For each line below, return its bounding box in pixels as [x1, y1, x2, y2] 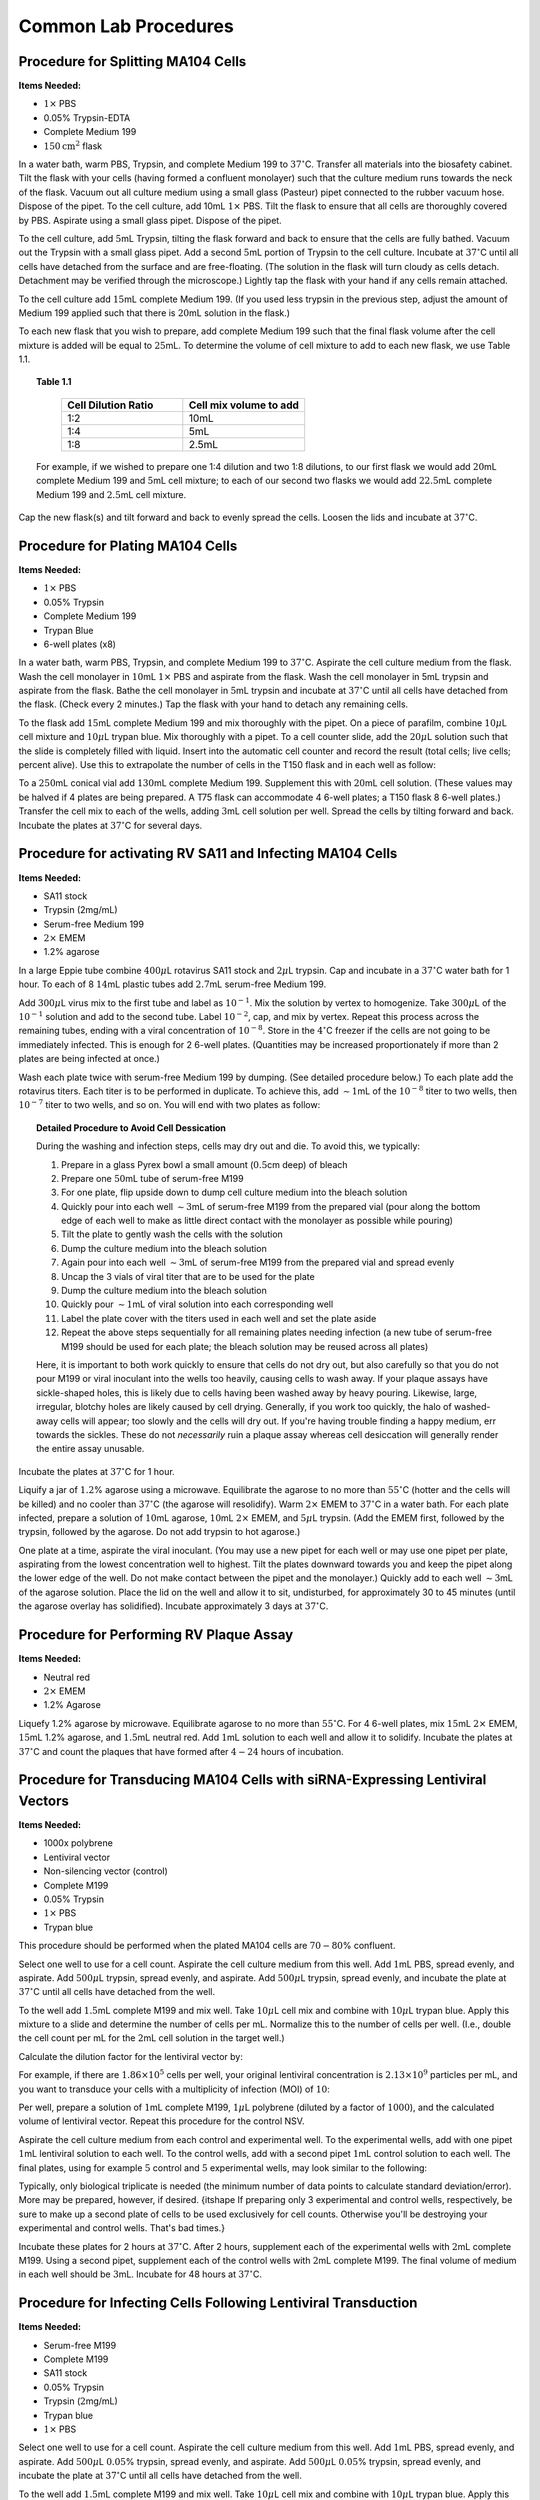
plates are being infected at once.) [18, 1053, 160, 1065]
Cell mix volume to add [188, 398, 300, 412]
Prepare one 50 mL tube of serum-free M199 [61, 1172, 244, 1184]
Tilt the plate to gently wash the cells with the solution [61, 1228, 284, 1240]
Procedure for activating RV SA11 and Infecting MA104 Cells [18, 845, 398, 862]
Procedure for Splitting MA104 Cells [18, 53, 247, 70]
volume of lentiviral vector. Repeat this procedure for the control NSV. [18, 2115, 305, 2127]
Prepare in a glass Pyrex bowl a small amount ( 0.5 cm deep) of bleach [61, 1158, 349, 1170]
